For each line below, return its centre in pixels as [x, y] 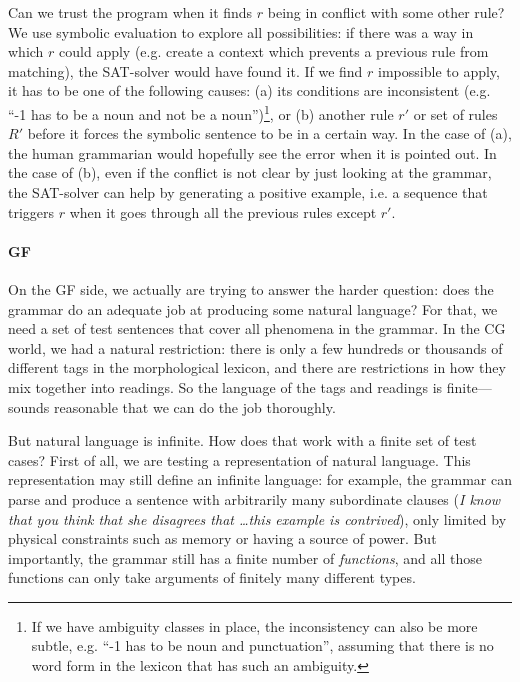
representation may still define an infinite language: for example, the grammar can [260, 479]
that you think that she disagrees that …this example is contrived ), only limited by [257, 518]
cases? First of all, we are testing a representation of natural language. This [239, 459]
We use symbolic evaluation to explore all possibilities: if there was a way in [241, 31]
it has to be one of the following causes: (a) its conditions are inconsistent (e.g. [249, 90]
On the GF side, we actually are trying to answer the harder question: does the [251, 288]
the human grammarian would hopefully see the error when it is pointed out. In [252, 152]
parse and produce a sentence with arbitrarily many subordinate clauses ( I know [254, 498]
